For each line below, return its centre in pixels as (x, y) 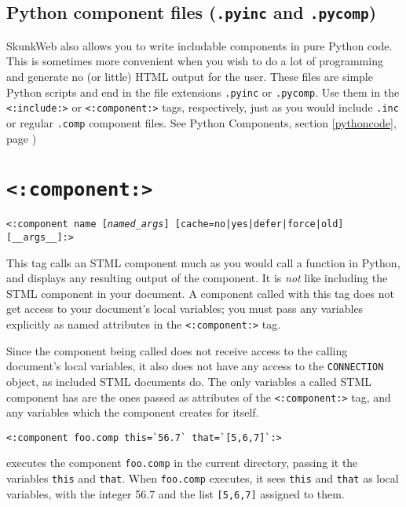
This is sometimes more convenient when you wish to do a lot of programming (195, 61)
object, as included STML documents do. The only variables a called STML (189, 381)
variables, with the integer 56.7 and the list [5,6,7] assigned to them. (176, 493)
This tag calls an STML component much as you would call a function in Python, (203, 262)
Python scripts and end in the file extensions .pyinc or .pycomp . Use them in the (203, 92)
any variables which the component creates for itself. (133, 412)
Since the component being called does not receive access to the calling (177, 350)
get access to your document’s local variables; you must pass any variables (185, 309)
